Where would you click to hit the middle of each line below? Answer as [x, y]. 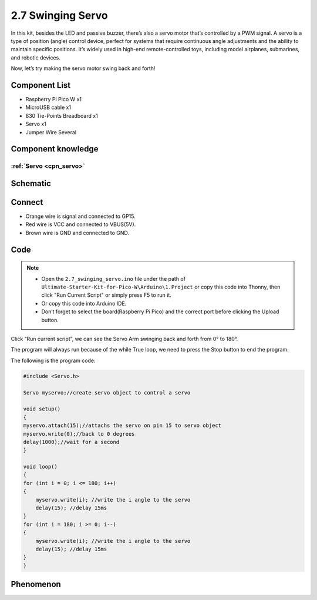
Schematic [31, 183]
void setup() [42, 409]
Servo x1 [36, 124]
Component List [41, 85]
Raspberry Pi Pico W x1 [54, 100]
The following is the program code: [53, 360]
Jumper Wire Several [51, 132]
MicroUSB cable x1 [48, 107]
